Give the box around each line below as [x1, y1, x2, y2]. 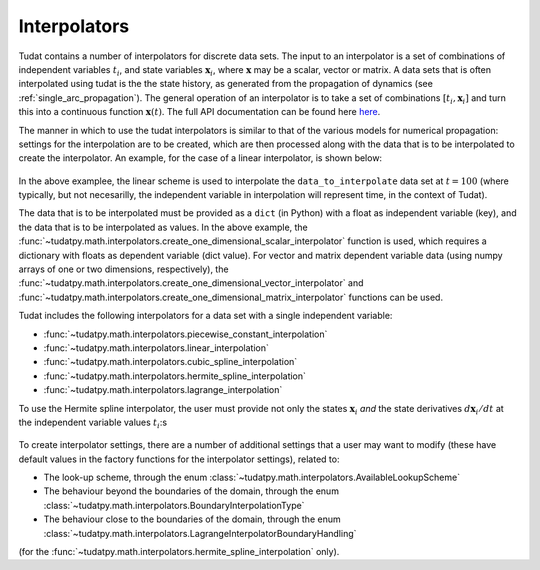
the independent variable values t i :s [18, 416, 168, 430]
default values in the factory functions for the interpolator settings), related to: [18, 453, 340, 465]
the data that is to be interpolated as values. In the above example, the [18, 221, 309, 233]
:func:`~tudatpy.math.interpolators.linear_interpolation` [43, 341, 270, 354]
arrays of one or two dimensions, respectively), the [18, 263, 229, 275]
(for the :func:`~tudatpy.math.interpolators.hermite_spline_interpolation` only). [18, 546, 340, 558]
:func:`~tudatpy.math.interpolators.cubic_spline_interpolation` [43, 356, 298, 368]
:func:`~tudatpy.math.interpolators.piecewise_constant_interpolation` [43, 328, 328, 340]
